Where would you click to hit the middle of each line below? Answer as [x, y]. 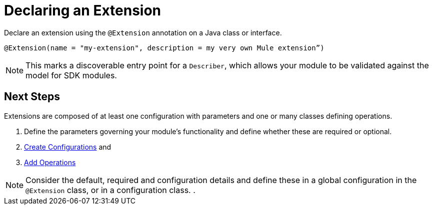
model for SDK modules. [71, 75]
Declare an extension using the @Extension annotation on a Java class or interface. [143, 32]
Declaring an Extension [83, 10]
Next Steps [32, 97]
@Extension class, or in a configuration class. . [110, 190]
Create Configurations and [68, 147]
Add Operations [50, 162]
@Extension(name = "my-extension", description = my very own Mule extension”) [164, 48]
